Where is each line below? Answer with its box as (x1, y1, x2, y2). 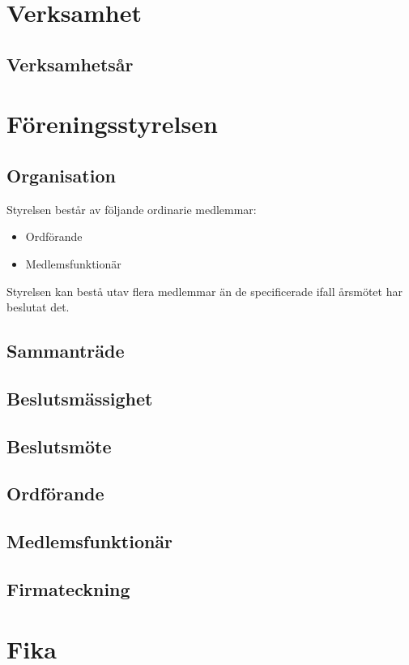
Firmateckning (6, 577, 130, 601)
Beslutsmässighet (6, 385, 153, 410)
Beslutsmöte (6, 433, 112, 458)
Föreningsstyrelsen (6, 107, 218, 140)
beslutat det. (6, 298, 70, 315)
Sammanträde (6, 338, 125, 363)
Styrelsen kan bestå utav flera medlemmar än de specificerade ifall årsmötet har (6, 282, 403, 299)
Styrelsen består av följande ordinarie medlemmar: (6, 200, 257, 217)
